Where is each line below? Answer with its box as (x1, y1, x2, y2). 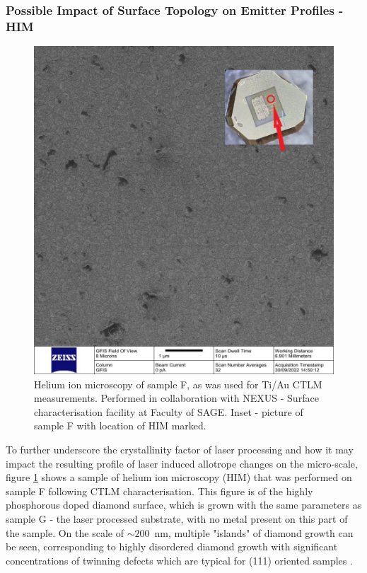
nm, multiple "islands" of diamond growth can (154, 525, 354, 540)
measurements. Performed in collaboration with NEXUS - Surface (34, 390, 319, 405)
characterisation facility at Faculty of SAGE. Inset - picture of (34, 404, 303, 419)
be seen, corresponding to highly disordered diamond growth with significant (6, 539, 338, 554)
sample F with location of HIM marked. (34, 418, 206, 433)
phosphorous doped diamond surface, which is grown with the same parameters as (6, 497, 362, 512)
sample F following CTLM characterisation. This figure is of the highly (6, 483, 313, 498)
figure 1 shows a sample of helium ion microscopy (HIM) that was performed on (6, 470, 352, 485)
